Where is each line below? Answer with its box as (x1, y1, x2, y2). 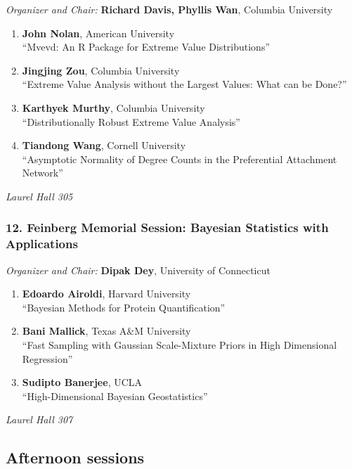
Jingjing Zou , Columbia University (22, 63, 180, 77)
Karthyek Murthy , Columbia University (22, 100, 205, 115)
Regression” (22, 351, 73, 366)
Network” (22, 165, 63, 180)
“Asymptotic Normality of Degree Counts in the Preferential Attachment (22, 151, 337, 166)
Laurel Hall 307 (6, 412, 73, 427)
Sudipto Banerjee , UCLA (22, 375, 143, 390)
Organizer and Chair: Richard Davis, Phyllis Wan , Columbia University (6, 2, 333, 16)
